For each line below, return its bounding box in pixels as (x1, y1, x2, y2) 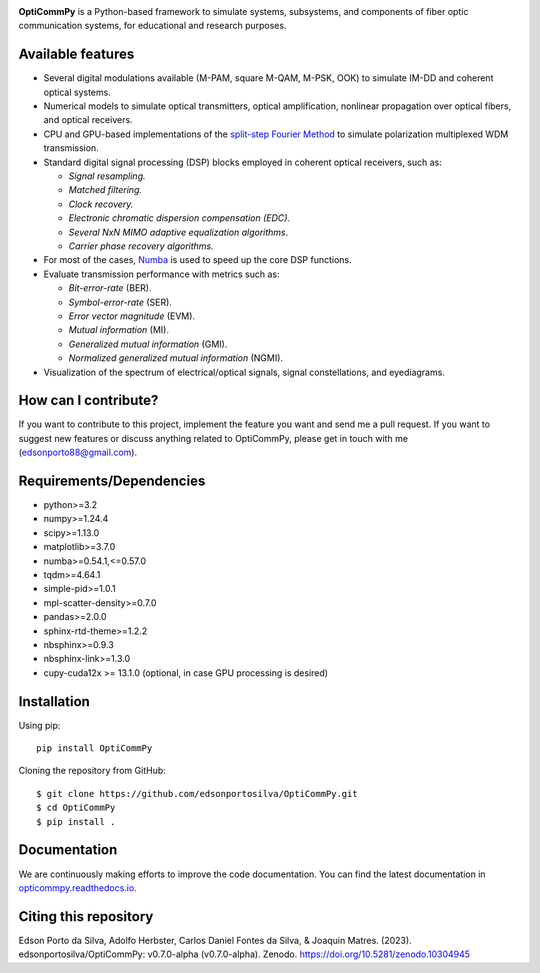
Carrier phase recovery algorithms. (68, 240, 214, 252)
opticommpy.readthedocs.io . (18, 881, 137, 894)
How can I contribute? (18, 392, 159, 409)
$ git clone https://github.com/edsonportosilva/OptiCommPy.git (36, 788, 359, 799)
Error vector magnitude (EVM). (68, 310, 195, 322)
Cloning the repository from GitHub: (18, 765, 167, 777)
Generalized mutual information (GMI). (68, 338, 228, 350)
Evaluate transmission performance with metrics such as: (43, 268, 280, 280)
